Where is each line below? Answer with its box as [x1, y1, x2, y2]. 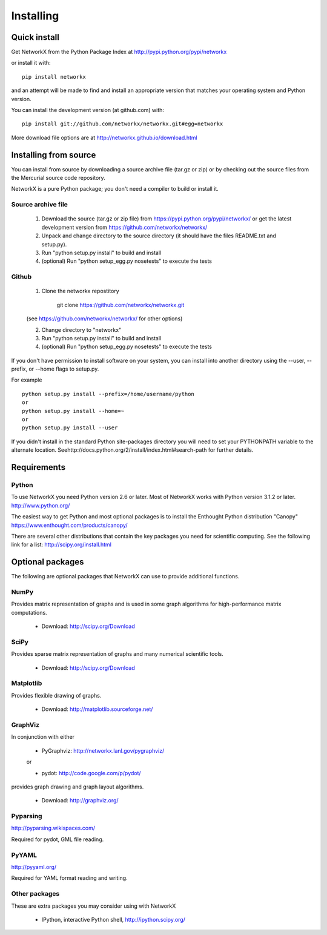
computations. [11, 609, 48, 616]
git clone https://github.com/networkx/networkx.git [56, 301, 185, 308]
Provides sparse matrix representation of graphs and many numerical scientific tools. [11, 650, 223, 658]
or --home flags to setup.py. [28, 365, 99, 372]
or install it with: [11, 59, 51, 67]
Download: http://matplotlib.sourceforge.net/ [41, 705, 153, 713]
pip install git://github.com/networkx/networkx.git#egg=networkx [22, 121, 223, 127]
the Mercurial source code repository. [11, 174, 105, 182]
